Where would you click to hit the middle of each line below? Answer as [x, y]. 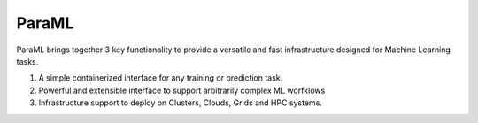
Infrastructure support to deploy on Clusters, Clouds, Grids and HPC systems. [181, 103]
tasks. [27, 61]
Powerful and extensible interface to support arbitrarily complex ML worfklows [182, 90]
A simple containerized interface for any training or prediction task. [161, 78]
